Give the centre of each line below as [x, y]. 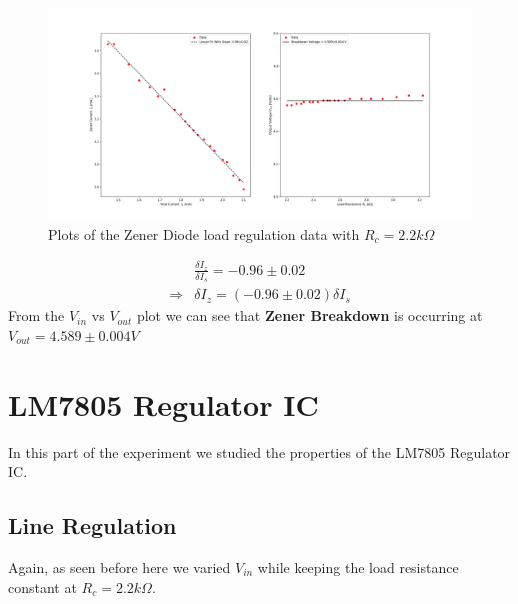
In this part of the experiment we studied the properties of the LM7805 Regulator [259, 451]
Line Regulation [92, 525]
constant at [42, 586]
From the [36, 315]
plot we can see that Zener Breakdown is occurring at [309, 315]
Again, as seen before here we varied [119, 566]
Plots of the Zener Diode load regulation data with [204, 233]
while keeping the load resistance [358, 566]
